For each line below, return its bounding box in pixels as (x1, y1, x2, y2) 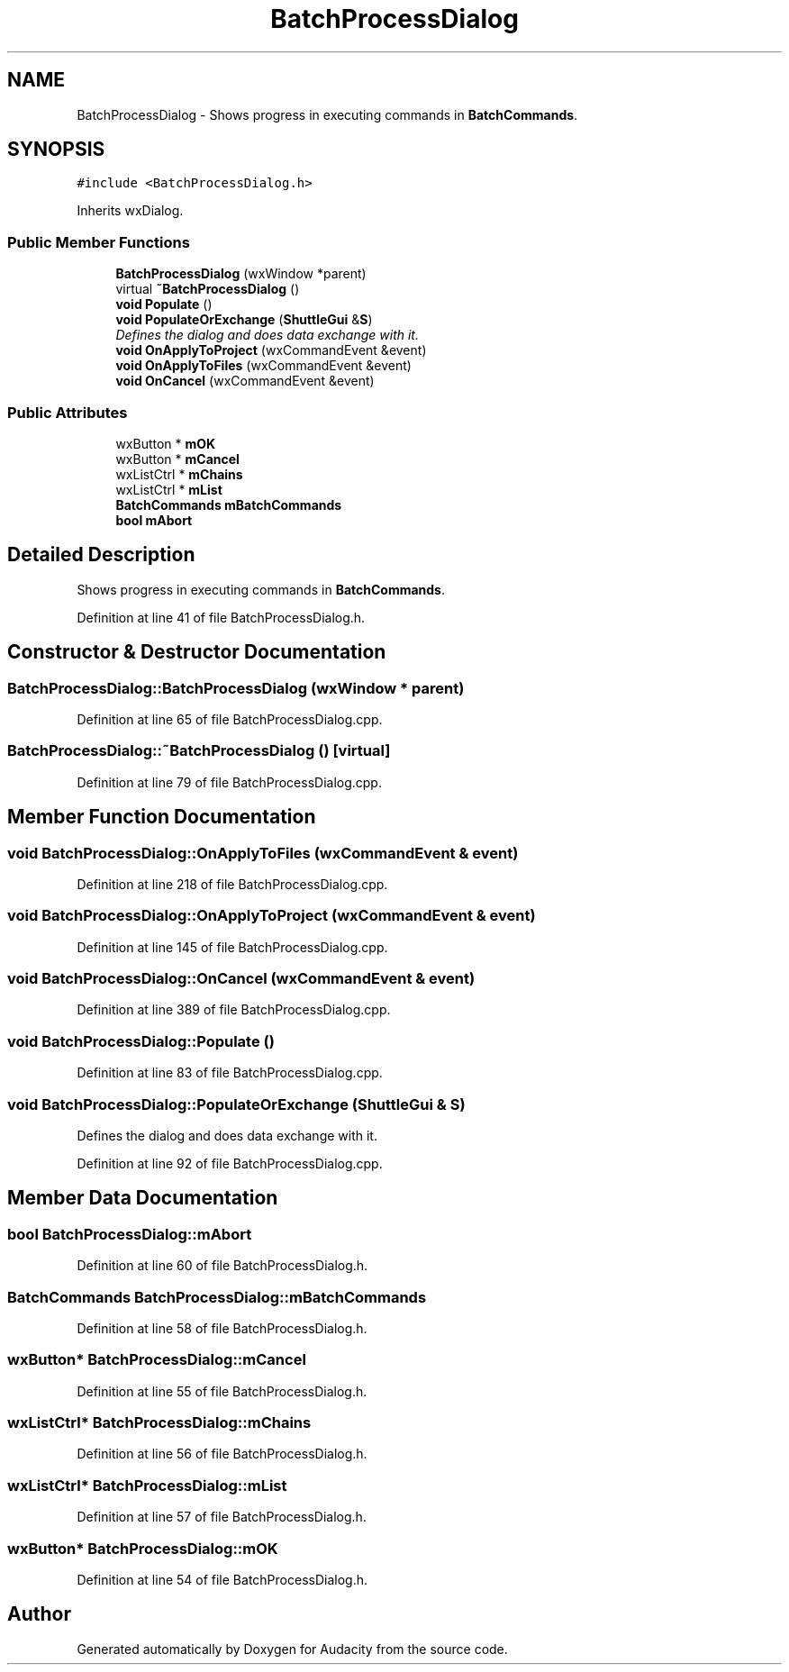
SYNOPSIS (7, 138, 105, 161)
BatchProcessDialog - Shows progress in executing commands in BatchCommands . (77, 106, 578, 123)
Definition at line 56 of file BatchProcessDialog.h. (77, 1446, 367, 1462)
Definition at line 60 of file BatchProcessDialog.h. (77, 1258, 368, 1274)
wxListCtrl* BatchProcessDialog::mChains (7, 1413, 312, 1432)
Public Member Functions (7, 232, 190, 251)
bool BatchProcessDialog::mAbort (7, 1224, 252, 1243)
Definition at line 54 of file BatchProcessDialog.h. (77, 1571, 367, 1587)
